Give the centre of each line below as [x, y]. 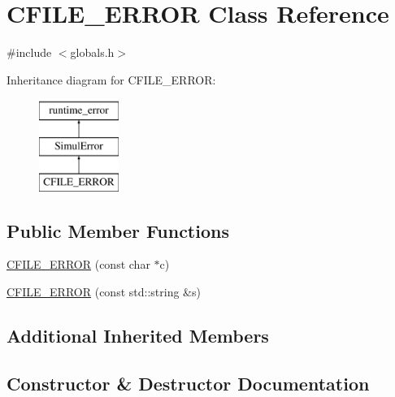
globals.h [92, 52]
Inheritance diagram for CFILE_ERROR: [111, 79]
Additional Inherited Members [138, 336]
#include [29, 52]
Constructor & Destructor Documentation [188, 383]
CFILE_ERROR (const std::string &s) [104, 292]
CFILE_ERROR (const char [78, 264]
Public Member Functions [118, 230]
